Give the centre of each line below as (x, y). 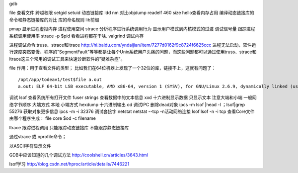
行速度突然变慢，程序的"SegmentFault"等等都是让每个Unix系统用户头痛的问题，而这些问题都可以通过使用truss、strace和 (133, 52)
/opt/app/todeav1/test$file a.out (60, 79)
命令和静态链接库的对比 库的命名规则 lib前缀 (54, 19)
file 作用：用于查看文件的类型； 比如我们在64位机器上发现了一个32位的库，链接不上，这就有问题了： (112, 68)
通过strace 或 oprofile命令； (38, 137)
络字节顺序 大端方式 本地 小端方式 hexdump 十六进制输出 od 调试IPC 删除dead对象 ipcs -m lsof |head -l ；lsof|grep (127, 104)
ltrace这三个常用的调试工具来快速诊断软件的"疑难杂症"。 (67, 59)
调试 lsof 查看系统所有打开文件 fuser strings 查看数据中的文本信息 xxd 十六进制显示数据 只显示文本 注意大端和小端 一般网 (133, 97)
